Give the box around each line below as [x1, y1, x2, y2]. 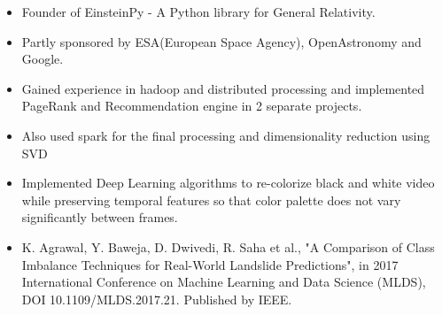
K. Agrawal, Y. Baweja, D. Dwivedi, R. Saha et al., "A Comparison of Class [21, 237, 435, 256]
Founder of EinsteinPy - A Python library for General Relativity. [21, 3, 376, 20]
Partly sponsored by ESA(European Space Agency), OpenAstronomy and [21, 32, 422, 50]
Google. [21, 50, 64, 68]
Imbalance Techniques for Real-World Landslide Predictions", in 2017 [21, 255, 399, 273]
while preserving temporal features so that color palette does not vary [21, 190, 401, 209]
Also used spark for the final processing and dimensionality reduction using [21, 126, 430, 144]
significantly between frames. [21, 208, 178, 227]
